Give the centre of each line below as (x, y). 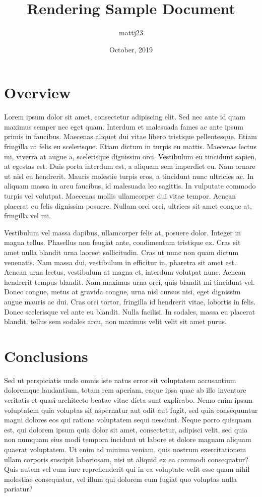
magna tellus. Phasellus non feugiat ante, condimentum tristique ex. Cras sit (122, 242)
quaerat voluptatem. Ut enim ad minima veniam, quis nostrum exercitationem (125, 449)
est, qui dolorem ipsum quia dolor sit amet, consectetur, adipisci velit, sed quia (126, 429)
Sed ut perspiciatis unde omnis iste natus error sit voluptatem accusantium (120, 380)
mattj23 (131, 33)
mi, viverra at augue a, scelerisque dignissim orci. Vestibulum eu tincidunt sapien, (130, 156)
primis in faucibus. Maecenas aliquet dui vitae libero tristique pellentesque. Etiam (131, 136)
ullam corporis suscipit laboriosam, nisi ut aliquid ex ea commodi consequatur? (126, 459)
